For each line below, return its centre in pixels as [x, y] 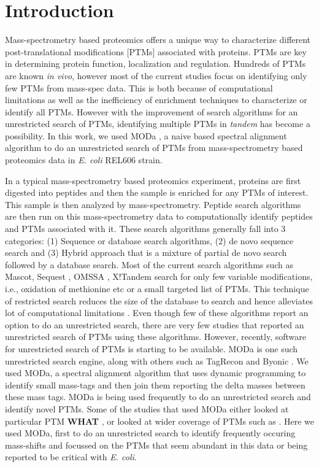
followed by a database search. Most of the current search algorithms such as [149, 264]
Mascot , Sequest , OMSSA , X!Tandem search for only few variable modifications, [159, 276]
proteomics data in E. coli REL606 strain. [84, 160]
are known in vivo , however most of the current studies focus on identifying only [156, 75]
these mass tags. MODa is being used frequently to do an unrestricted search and [158, 397]
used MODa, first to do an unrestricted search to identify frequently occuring [150, 433]
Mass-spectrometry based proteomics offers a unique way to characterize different [158, 40]
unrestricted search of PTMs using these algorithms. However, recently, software [156, 337]
